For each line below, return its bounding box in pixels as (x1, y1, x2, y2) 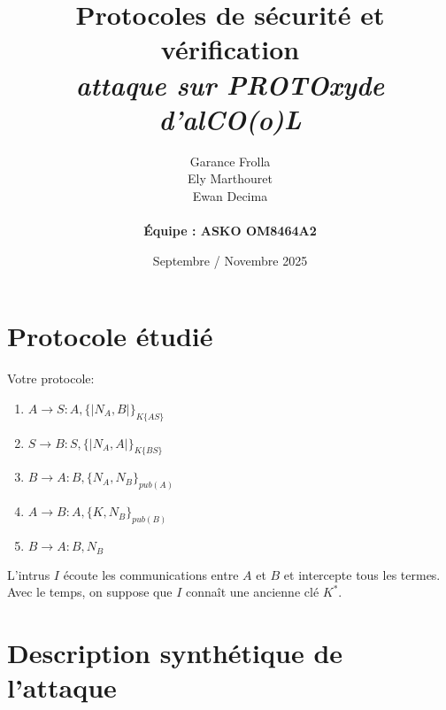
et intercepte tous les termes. (283, 565, 441, 583)
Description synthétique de (7, 634, 343, 670)
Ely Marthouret (188, 169, 273, 188)
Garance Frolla (189, 151, 271, 170)
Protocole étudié (7, 318, 213, 354)
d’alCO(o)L (158, 100, 302, 137)
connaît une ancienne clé (185, 583, 319, 601)
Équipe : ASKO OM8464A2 (143, 221, 317, 240)
